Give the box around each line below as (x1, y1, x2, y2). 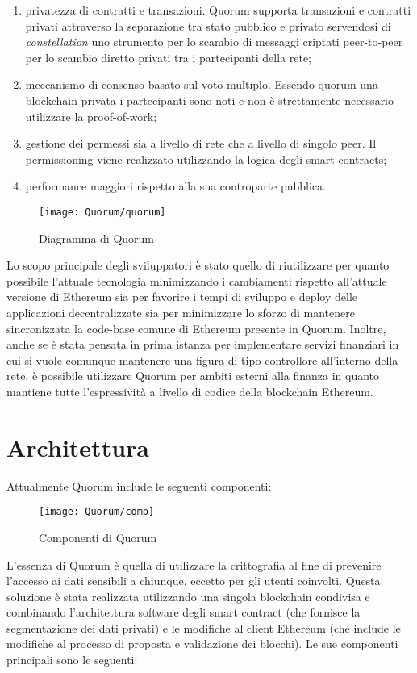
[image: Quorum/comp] (39, 506, 155, 518)
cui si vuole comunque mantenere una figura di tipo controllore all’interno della (6, 351, 398, 368)
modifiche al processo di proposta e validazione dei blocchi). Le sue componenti (6, 635, 398, 652)
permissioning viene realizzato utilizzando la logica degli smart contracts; (25, 150, 387, 167)
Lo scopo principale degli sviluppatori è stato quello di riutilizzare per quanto (6, 257, 390, 274)
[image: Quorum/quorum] (39, 206, 166, 218)
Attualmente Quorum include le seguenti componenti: (6, 477, 272, 494)
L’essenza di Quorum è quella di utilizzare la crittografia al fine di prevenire (6, 556, 382, 573)
